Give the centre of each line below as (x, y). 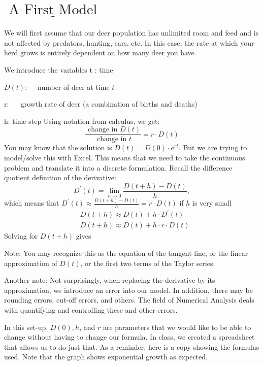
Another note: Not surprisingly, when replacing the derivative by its (110, 280)
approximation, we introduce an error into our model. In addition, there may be (128, 290)
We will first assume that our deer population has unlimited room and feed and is (131, 33)
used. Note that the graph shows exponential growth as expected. (106, 357)
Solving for (21, 236)
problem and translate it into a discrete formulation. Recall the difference (118, 167)
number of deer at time (74, 87)
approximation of (31, 263)
